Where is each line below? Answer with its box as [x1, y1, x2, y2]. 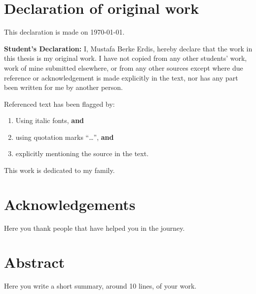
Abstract [4, 252, 65, 272]
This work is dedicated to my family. [4, 165, 115, 175]
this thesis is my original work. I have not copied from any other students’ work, [4, 53, 247, 63]
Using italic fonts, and [15, 115, 84, 126]
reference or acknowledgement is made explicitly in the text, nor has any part [4, 72, 238, 83]
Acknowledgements [4, 194, 136, 214]
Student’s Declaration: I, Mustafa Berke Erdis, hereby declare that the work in [4, 43, 253, 53]
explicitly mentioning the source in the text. [15, 148, 149, 159]
